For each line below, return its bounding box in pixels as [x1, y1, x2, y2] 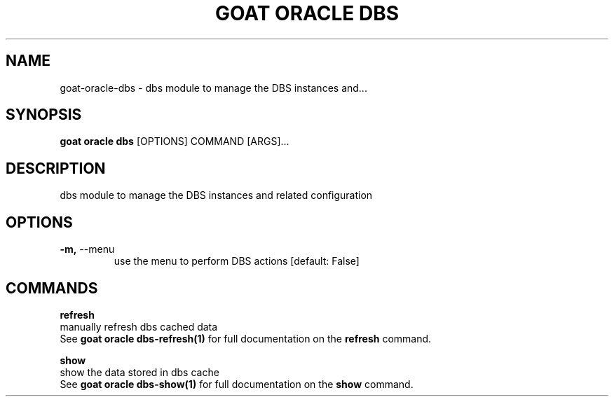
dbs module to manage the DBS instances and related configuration [60, 189, 373, 202]
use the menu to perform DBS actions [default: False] [114, 255, 360, 268]
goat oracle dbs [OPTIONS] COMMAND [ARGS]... [60, 135, 289, 148]
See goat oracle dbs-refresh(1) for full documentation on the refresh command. [60, 332, 432, 345]
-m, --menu [60, 243, 115, 256]
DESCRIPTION [6, 159, 106, 177]
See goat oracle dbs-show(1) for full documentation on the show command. [60, 377, 414, 390]
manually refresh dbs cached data [60, 320, 218, 333]
